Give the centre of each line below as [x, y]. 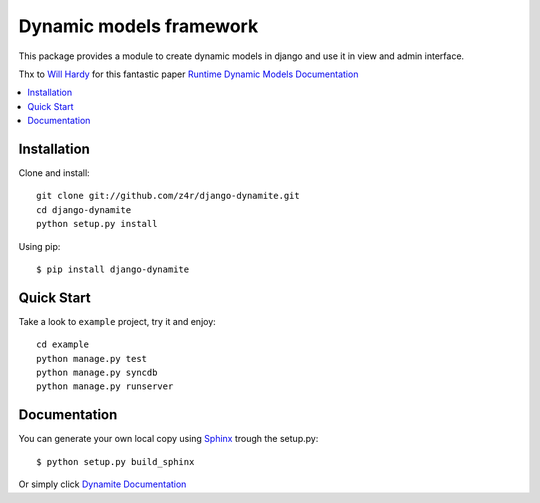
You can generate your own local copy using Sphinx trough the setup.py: [168, 439]
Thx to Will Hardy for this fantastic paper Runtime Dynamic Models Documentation [188, 74]
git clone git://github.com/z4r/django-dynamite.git [168, 196]
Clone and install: [54, 173]
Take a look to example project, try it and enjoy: [117, 321]
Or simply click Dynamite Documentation [102, 484]
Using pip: [39, 246]
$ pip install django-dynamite [113, 269]
